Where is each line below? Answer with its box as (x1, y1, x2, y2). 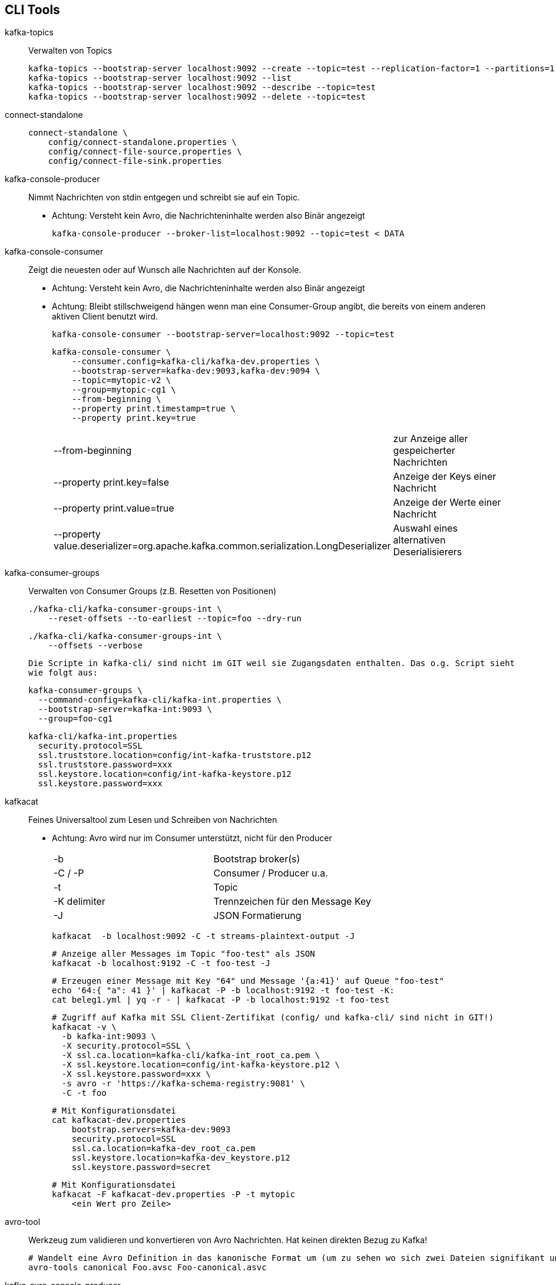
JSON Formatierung (213, 910, 302, 922)
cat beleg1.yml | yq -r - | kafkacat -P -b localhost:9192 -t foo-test (52, 995, 390, 1005)
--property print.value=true (54, 502, 174, 515)
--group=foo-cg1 (38, 714, 113, 724)
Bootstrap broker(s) (213, 853, 300, 865)
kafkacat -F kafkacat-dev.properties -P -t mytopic (52, 1190, 296, 1200)
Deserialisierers (393, 546, 462, 558)
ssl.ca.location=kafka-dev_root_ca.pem (71, 1144, 256, 1154)
